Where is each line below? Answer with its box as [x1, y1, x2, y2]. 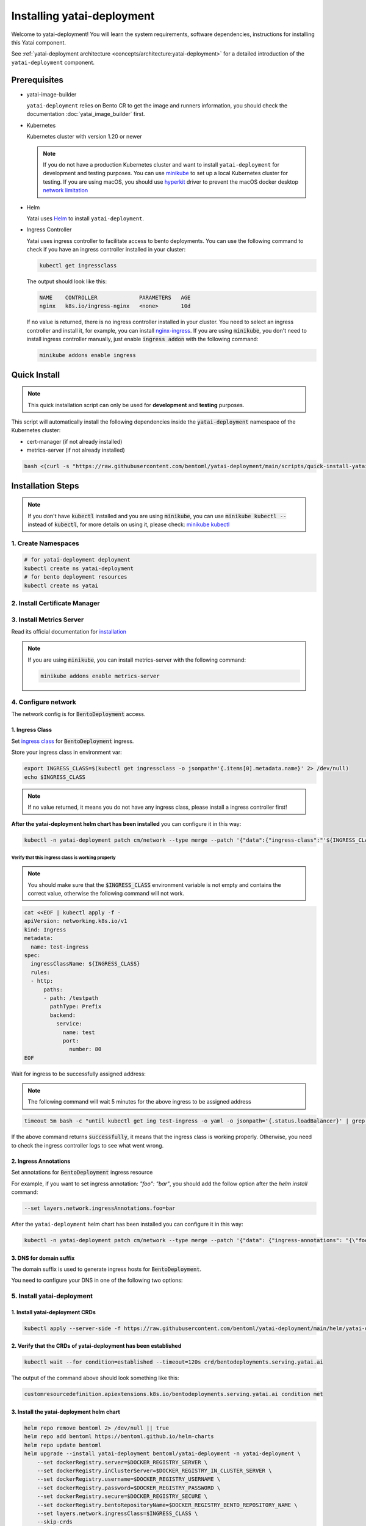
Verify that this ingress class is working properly [11, 855, 116, 861]
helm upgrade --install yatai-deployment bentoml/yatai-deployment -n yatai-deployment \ [24, 1450, 301, 1457]
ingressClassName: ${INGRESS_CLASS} [30, 960, 140, 967]
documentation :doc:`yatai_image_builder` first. [26, 110, 146, 118]
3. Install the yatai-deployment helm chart [11, 1408, 120, 1416]
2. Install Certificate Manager [11, 599, 100, 607]
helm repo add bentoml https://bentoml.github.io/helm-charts [24, 1433, 214, 1440]
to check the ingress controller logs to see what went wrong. [11, 1141, 164, 1149]
